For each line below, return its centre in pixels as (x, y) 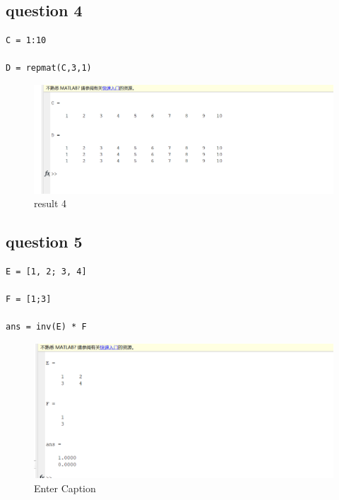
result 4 (50, 203)
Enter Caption (65, 488)
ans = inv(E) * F (46, 327)
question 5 (44, 242)
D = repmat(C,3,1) (49, 68)
